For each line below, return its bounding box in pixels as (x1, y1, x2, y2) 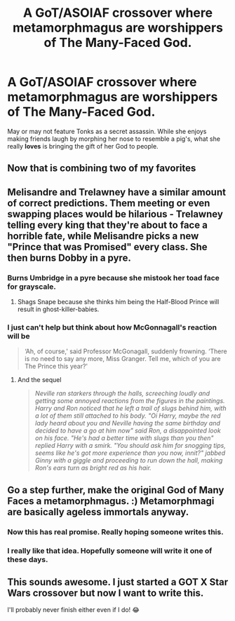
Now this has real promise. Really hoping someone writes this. (7, 527, 224, 537)
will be (7, 331, 30, 341)
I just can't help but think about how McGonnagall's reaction (7, 322, 217, 332)
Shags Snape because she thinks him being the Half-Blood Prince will (17, 298, 220, 306)
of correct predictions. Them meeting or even (7, 197, 210, 209)
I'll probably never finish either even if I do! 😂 (7, 606, 140, 614)
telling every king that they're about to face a (7, 219, 208, 231)
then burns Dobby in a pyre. (7, 252, 131, 264)
